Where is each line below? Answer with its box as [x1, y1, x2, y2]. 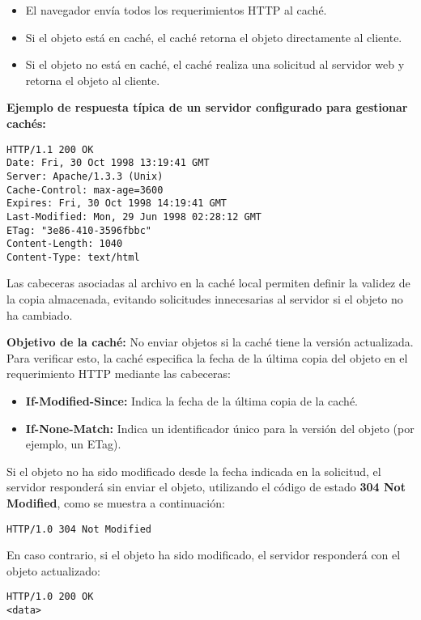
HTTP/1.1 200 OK [6, 143, 94, 155]
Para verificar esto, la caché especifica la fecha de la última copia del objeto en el [6, 349, 408, 366]
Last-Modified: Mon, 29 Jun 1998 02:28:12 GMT [6, 210, 262, 223]
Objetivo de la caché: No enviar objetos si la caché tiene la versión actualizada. [6, 333, 414, 350]
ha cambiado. [6, 306, 73, 323]
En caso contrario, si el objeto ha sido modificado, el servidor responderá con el [6, 546, 401, 563]
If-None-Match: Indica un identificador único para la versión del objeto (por [25, 419, 415, 436]
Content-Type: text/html [6, 251, 140, 263]
